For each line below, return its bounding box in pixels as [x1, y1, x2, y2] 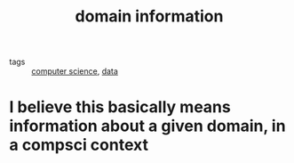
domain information [75, 6, 224, 27]
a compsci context [9, 135, 149, 155]
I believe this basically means [9, 97, 231, 118]
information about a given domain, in [9, 116, 286, 136]
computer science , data [31, 66, 118, 77]
